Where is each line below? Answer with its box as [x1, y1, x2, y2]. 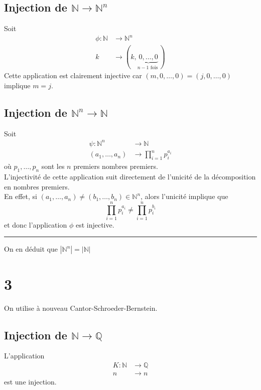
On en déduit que [4, 244, 58, 254]
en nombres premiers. [4, 181, 70, 191]
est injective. [75, 219, 114, 230]
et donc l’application [4, 219, 67, 230]
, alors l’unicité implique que [141, 191, 228, 202]
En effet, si [4, 191, 37, 202]
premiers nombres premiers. [73, 161, 158, 171]
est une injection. [4, 376, 57, 387]
